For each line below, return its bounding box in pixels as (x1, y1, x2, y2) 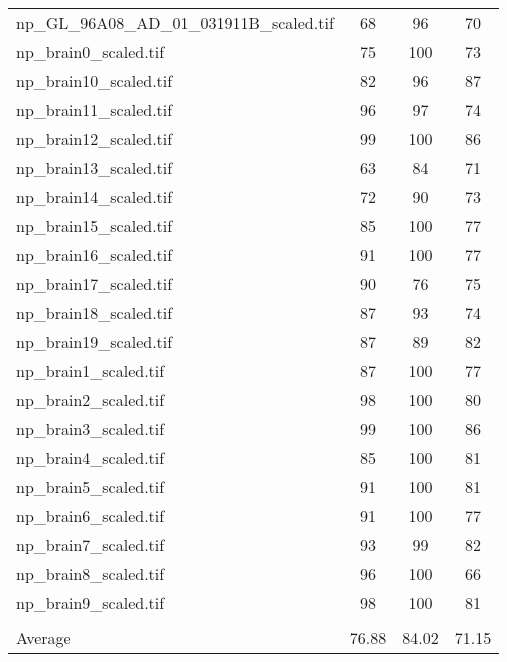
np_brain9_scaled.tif (16, 591, 165, 614)
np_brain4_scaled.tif (16, 446, 165, 469)
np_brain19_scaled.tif (16, 330, 173, 353)
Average (16, 626, 71, 649)
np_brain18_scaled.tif (16, 301, 173, 324)
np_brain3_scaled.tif (16, 417, 165, 440)
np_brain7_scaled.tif (16, 533, 165, 556)
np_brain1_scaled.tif (16, 359, 165, 382)
